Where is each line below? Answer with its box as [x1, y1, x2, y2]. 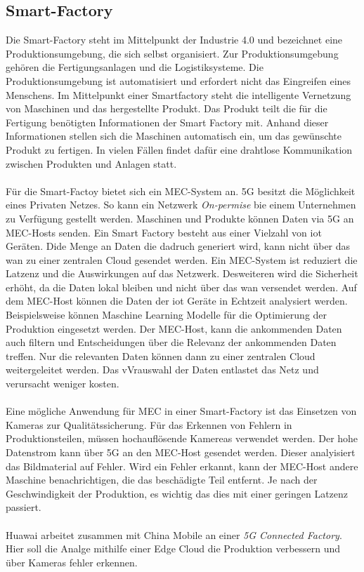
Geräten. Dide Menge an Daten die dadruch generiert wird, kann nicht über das [6, 239, 351, 253]
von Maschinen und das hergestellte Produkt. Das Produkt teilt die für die [6, 101, 327, 116]
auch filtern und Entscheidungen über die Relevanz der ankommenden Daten [6, 335, 337, 350]
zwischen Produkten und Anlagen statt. [6, 156, 177, 171]
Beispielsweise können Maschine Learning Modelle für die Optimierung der [6, 307, 327, 322]
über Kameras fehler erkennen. [6, 554, 138, 569]
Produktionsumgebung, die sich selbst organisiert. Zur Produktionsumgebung [6, 46, 339, 60]
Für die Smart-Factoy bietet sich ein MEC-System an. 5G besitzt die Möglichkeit [6, 183, 356, 198]
